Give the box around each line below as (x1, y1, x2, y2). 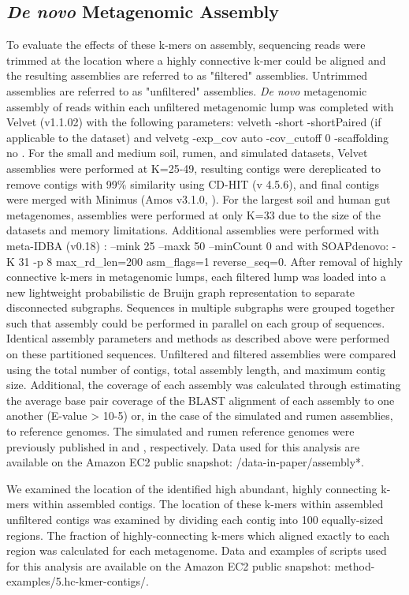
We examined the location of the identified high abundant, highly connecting (6, 480, 377, 496)
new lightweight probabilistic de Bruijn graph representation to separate (6, 283, 355, 300)
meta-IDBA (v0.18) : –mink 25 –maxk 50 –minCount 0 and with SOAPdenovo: (6, 237, 389, 253)
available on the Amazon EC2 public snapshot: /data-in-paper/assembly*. (6, 454, 365, 470)
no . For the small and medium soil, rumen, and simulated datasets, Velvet (6, 144, 368, 161)
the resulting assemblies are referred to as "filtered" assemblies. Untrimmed (6, 67, 368, 84)
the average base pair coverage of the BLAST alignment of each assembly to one (6, 391, 395, 408)
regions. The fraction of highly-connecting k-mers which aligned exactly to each (6, 526, 390, 543)
